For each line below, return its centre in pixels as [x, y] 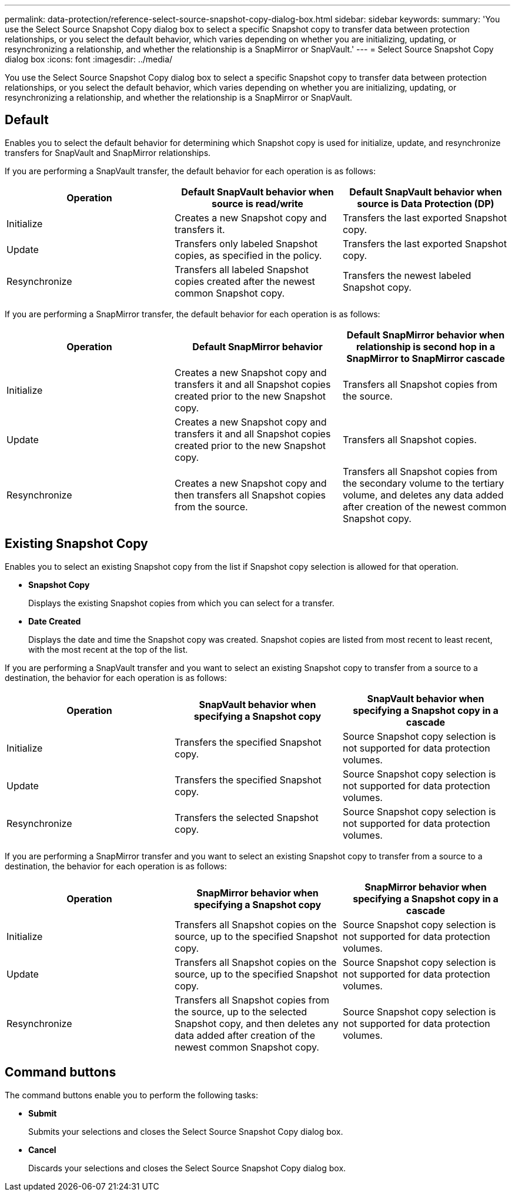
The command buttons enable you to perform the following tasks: [131, 1095]
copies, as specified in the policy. [248, 255]
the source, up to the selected [241, 1011]
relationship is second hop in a [425, 346]
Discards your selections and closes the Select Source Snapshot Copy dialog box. [187, 1168]
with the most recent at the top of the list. [108, 649]
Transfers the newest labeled [407, 275]
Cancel [42, 1150]
